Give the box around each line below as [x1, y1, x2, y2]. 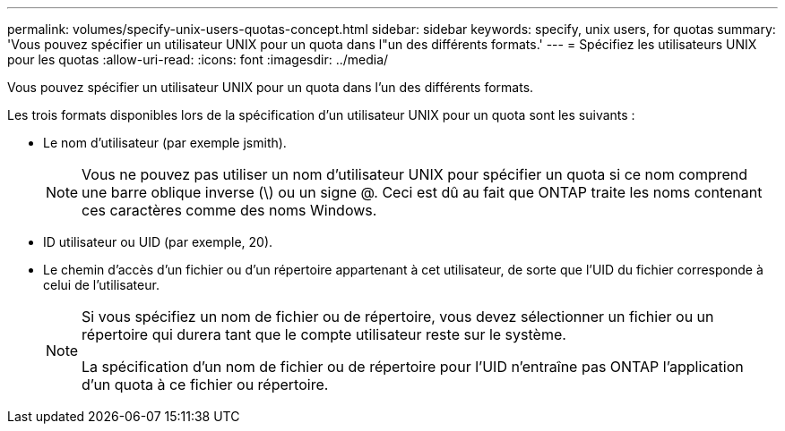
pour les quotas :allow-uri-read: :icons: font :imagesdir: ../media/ [7, 52, 389, 67]
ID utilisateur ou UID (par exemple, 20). [43, 234, 273, 249]
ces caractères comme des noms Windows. [82, 201, 377, 219]
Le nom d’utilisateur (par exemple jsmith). [43, 135, 287, 150]
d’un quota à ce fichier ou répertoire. [82, 376, 329, 393]
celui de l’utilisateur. [43, 277, 160, 292]
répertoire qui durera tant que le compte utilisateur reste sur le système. [82, 325, 566, 343]
